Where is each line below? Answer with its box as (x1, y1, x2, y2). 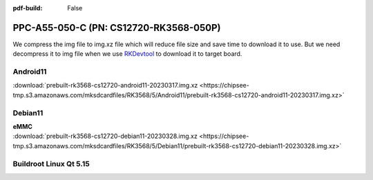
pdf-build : (12, 4, 43, 12)
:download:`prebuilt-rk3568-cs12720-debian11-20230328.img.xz (12, 132, 198, 141)
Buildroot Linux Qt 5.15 (12, 159, 90, 168)
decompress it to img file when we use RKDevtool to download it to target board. (12, 50, 242, 58)
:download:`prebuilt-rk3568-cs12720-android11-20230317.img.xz (12, 81, 198, 90)
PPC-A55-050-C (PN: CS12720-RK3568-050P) (12, 21, 221, 34)
